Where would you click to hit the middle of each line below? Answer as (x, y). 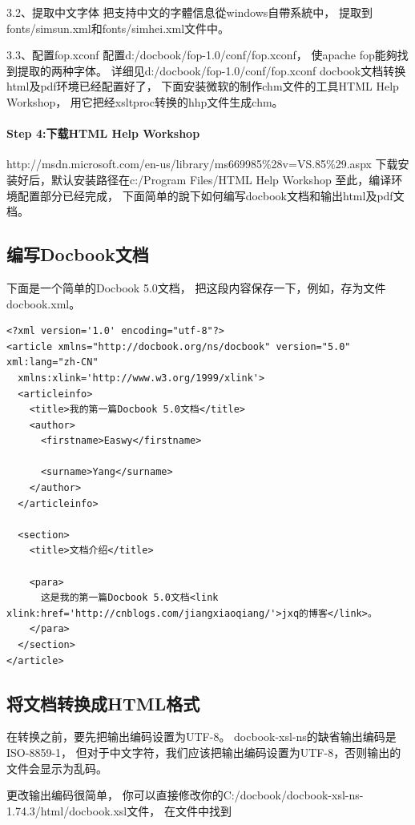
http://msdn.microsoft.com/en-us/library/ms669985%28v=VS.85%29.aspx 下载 (202, 164)
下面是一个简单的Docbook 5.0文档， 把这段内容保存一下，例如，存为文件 (196, 287)
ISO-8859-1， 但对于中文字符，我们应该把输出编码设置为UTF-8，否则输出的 (204, 752)
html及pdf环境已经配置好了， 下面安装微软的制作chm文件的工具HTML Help (203, 86)
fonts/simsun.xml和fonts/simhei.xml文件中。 (118, 28)
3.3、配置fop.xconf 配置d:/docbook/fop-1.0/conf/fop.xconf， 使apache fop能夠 (202, 55)
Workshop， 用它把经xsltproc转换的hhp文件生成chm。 (145, 101)
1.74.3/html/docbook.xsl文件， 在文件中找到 (119, 810)
